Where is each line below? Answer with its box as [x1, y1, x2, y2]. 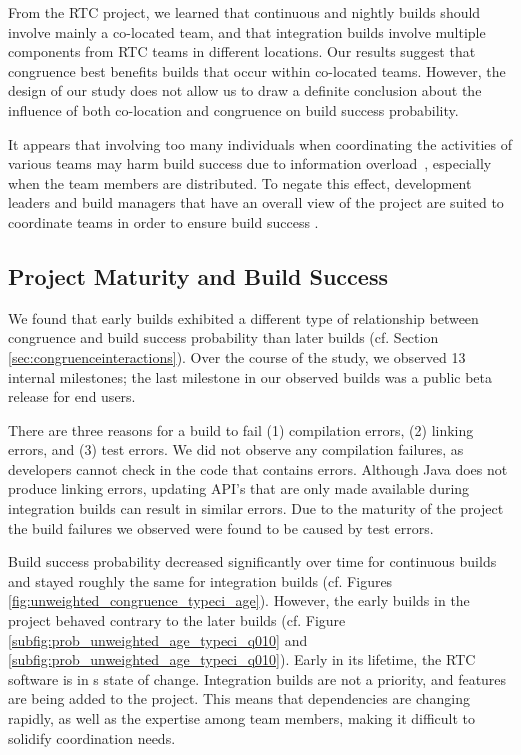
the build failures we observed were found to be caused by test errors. [8, 517, 434, 538]
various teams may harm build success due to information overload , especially [8, 153, 492, 174]
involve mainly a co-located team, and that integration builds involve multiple [8, 21, 486, 42]
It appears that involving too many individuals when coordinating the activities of [8, 133, 512, 154]
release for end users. [8, 386, 136, 407]
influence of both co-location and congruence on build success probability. [8, 99, 459, 120]
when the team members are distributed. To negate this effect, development [8, 172, 472, 193]
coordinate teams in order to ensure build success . [8, 211, 319, 232]
